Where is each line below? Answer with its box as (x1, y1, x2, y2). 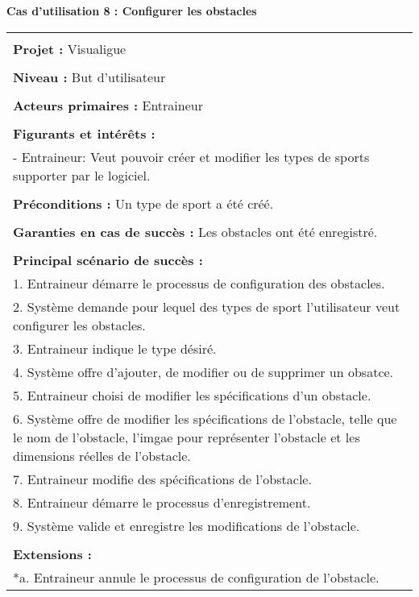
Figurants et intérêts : (13, 123, 156, 143)
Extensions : (13, 544, 92, 563)
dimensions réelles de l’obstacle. (13, 446, 191, 465)
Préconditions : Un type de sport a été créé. (13, 193, 274, 213)
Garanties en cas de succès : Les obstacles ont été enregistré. (13, 222, 378, 241)
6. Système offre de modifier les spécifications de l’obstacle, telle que (13, 408, 397, 428)
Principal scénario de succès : (13, 250, 203, 269)
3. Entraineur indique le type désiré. (13, 338, 217, 358)
